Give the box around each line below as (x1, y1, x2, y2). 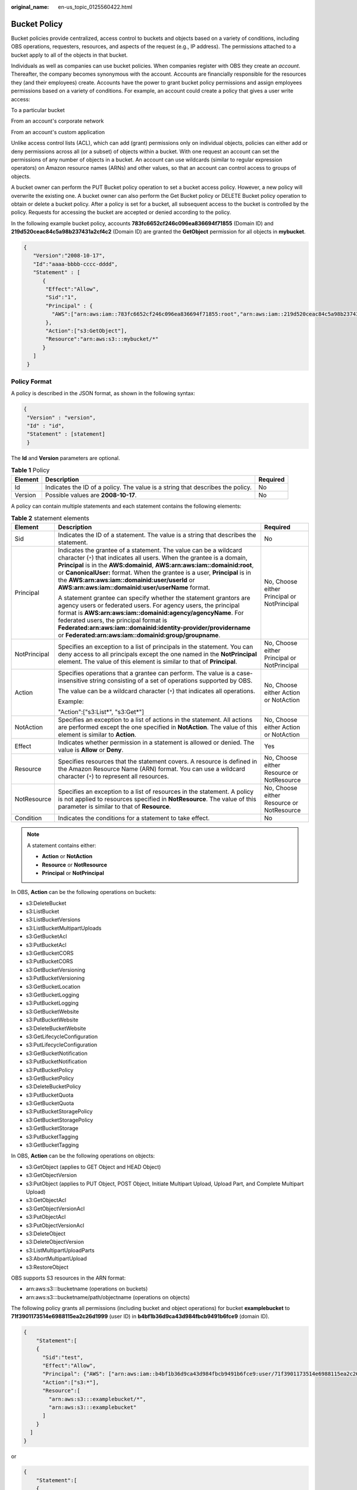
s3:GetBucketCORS (26, 949, 74, 957)
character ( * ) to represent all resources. (58, 772, 170, 781)
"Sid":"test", (42, 1354, 83, 1361)
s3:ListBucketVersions (26, 916, 80, 923)
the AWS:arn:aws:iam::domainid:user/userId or (58, 576, 195, 584)
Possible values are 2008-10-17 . (45, 491, 137, 499)
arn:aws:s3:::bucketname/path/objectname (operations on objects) (26, 1293, 190, 1300)
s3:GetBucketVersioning (26, 966, 86, 973)
